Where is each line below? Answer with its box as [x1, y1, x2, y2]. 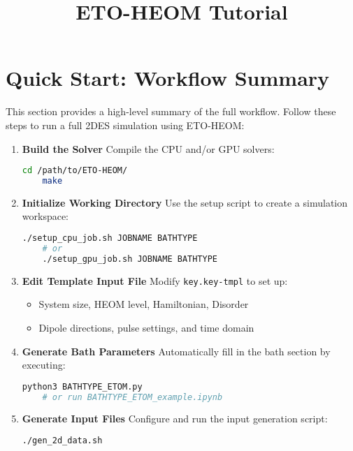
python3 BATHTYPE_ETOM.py [22, 381, 143, 392]
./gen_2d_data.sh [22, 436, 103, 446]
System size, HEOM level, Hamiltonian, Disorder [38, 297, 249, 311]
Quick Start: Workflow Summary [6, 64, 330, 92]
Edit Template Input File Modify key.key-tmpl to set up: [22, 273, 288, 288]
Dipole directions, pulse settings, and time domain [38, 320, 254, 334]
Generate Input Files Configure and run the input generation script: [22, 411, 328, 426]
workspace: [22, 209, 69, 223]
